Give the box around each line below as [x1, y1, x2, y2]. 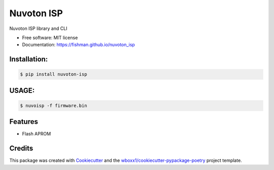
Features [9, 117, 38, 126]
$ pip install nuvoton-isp [20, 72, 87, 77]
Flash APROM [22, 131, 51, 137]
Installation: [9, 55, 48, 63]
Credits [9, 144, 33, 153]
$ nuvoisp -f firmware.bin [20, 103, 87, 109]
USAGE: [9, 86, 35, 95]
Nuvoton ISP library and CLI [9, 25, 67, 31]
